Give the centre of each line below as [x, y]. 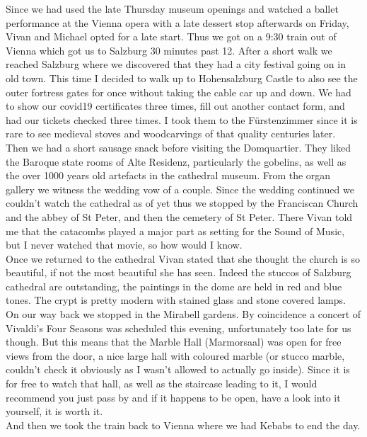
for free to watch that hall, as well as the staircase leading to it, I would [162, 384]
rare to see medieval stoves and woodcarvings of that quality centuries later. [171, 134]
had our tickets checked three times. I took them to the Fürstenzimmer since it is [182, 119]
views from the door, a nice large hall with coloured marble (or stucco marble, [175, 355]
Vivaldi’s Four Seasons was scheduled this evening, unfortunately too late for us [179, 328]
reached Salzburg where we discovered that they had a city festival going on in [176, 64]
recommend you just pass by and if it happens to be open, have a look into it [173, 397]
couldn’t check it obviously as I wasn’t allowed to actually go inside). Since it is [178, 369]
